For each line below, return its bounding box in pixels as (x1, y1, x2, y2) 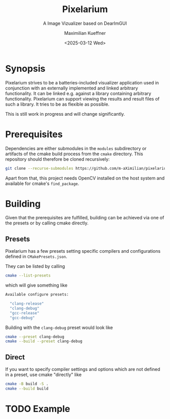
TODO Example (5, 403, 70, 414)
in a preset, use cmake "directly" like (5, 371, 82, 378)
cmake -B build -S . (5, 382, 49, 387)
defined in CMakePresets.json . (5, 254, 67, 260)
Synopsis (5, 63, 46, 74)
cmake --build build (5, 386, 49, 391)
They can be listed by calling (5, 263, 65, 269)
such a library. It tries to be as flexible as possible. (5, 101, 110, 107)
